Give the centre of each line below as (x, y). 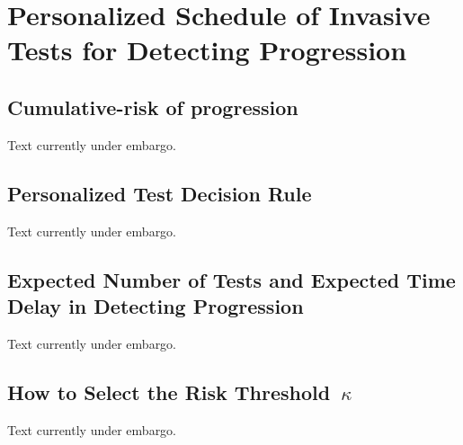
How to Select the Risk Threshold (169, 392)
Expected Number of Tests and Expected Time (231, 279)
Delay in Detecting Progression (156, 305)
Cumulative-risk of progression (153, 107)
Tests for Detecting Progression (207, 50)
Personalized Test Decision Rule (160, 193)
